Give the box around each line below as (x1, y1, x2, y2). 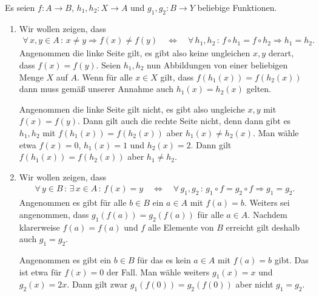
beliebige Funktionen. (197, 1, 277, 13)
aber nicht (235, 278, 274, 291)
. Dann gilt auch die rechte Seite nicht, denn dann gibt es (78, 114, 291, 127)
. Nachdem (247, 208, 287, 220)
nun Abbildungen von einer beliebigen (147, 59, 288, 71)
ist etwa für (19, 265, 62, 278)
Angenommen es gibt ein (19, 253, 112, 266)
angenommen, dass (19, 208, 89, 220)
